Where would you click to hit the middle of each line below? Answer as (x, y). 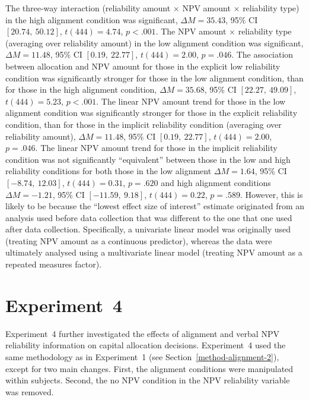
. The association (262, 54)
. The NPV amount (191, 31)
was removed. (30, 391)
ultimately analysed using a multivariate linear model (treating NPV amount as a (154, 252)
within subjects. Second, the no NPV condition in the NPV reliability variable (148, 380)
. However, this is (271, 194)
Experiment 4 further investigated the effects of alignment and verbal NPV (142, 333)
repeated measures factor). (54, 264)
